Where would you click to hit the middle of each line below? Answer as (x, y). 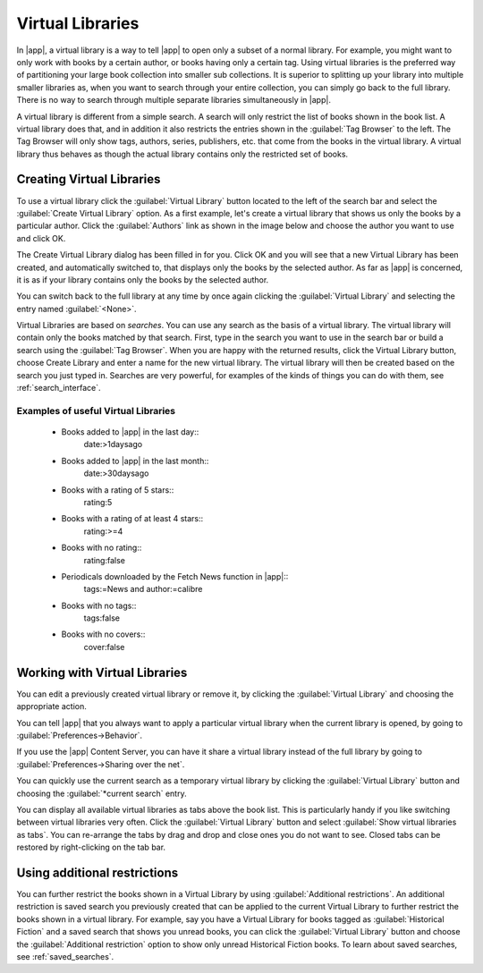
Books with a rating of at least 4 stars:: (132, 519)
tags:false (102, 618)
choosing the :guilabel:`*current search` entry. (102, 793)
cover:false (104, 647)
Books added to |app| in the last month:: (135, 461)
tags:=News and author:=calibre (143, 589)
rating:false (104, 560)
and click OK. (41, 238)
